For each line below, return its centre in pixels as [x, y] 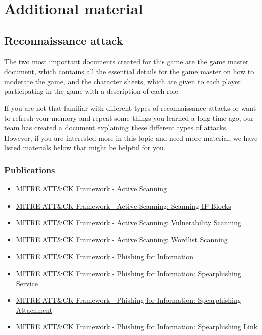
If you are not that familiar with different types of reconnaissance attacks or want [130, 108]
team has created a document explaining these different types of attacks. [116, 128]
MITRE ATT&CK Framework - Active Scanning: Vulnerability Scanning [128, 222]
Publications [30, 170]
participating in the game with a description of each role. [92, 91]
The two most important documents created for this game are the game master [126, 61]
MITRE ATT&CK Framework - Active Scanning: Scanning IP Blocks [123, 205]
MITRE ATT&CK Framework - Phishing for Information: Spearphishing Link [137, 327]
